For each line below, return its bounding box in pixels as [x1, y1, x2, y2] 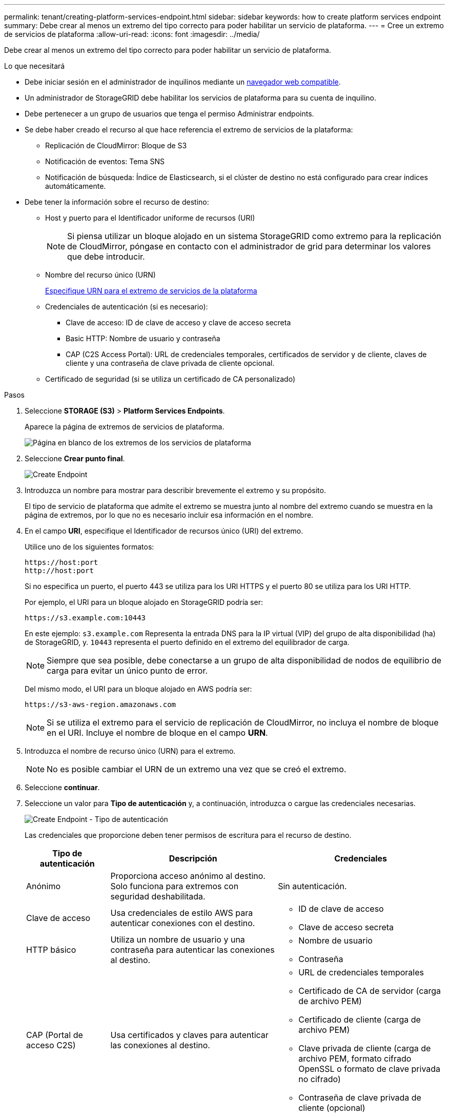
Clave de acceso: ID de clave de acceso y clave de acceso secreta [66, 318, 291, 327]
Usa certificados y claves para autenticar [110, 1030, 269, 1040]
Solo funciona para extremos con [110, 881, 239, 891]
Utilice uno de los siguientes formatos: [25, 542, 154, 551]
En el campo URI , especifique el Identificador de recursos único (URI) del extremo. [25, 526, 303, 535]
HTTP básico [26, 945, 76, 955]
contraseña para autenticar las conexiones [110, 945, 275, 955]
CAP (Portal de [26, 1030, 83, 1040]
